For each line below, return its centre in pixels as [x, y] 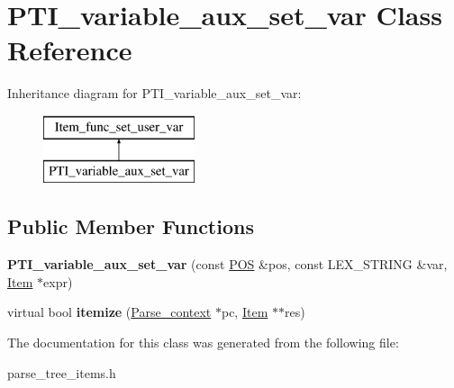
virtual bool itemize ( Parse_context [109, 312]
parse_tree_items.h [62, 372]
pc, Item [245, 312]
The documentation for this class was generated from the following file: [203, 343]
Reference [70, 50]
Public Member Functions [131, 226]
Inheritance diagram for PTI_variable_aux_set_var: [154, 93]
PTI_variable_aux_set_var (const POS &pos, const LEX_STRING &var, [227, 264]
